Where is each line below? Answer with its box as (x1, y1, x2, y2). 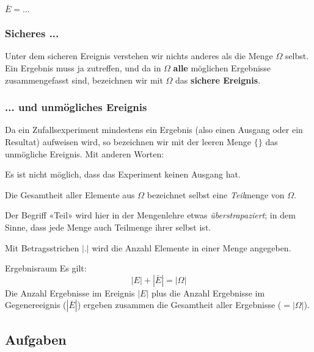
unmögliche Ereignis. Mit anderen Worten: (5, 147, 164, 160)
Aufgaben (5, 329, 67, 348)
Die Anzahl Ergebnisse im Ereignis (5, 286, 135, 299)
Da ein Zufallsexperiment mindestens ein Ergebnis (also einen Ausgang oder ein (5, 123, 303, 136)
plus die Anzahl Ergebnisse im (151, 286, 265, 299)
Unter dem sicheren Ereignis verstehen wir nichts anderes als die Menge (5, 49, 273, 62)
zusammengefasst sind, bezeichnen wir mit (5, 73, 163, 86)
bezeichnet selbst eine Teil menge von (147, 188, 285, 201)
